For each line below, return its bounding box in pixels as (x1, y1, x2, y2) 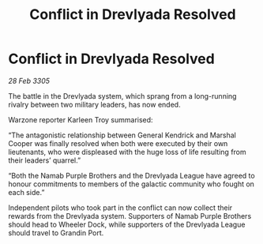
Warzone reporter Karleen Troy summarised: (8, 114, 153, 124)
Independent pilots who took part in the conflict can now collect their (8, 203, 233, 212)
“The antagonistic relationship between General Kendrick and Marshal (8, 130, 237, 140)
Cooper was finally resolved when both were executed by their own (8, 138, 228, 148)
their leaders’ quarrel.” (8, 156, 81, 165)
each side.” (8, 187, 45, 197)
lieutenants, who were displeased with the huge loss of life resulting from (8, 147, 246, 156)
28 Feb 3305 (8, 76, 50, 85)
